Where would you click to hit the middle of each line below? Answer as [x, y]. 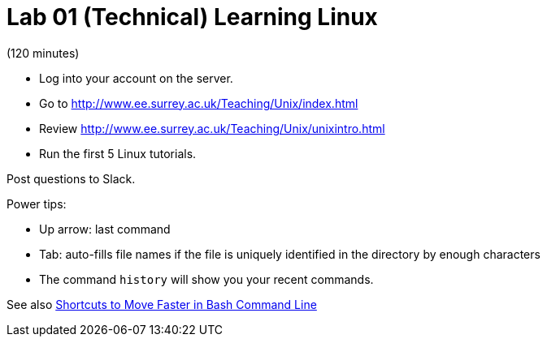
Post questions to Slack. [71, 178]
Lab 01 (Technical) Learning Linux [192, 17]
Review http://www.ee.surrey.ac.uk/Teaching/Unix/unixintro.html [212, 128]
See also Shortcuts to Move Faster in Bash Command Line [162, 304]
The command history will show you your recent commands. [206, 279]
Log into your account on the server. [136, 78]
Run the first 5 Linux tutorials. [118, 153]
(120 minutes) [43, 53]
